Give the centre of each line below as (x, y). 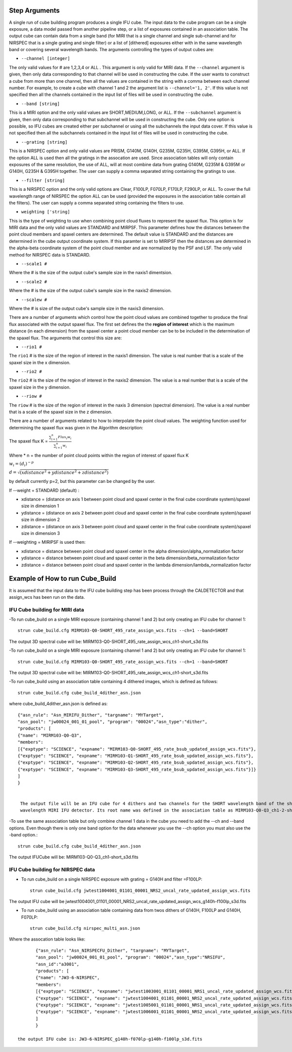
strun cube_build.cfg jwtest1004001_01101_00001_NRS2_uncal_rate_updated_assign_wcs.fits (140, 890)
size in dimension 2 (41, 520)
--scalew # (34, 300)
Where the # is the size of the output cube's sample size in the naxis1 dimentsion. (91, 273)
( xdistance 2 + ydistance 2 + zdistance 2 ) (64, 472)
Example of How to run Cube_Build (63, 579)
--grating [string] (44, 142)
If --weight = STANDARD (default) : (44, 490)
